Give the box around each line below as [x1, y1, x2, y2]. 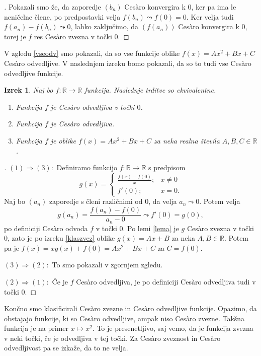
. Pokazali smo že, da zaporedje [4, 2, 101, 12]
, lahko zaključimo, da [70, 21, 139, 32]
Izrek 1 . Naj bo [4, 85, 53, 95]
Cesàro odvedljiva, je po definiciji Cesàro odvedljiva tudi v [76, 276, 256, 287]
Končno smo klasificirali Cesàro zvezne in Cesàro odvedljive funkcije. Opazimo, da [4, 303, 257, 314]
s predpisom [148, 162, 186, 173]
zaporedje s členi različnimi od [49, 196, 143, 206]
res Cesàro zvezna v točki [34, 31, 112, 41]
